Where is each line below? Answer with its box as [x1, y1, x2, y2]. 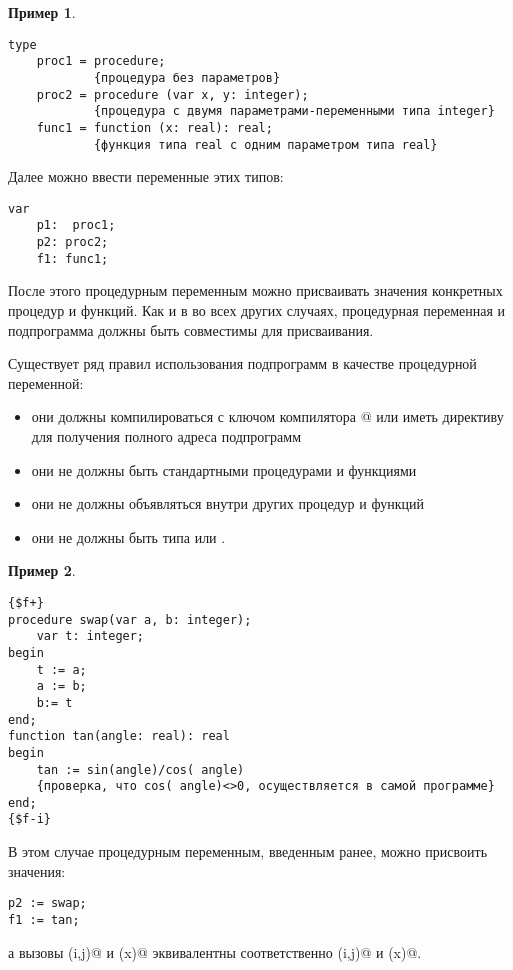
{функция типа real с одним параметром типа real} [93, 137, 438, 152]
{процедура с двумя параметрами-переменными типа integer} [93, 104, 495, 119]
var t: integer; [36, 629, 145, 644]
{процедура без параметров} [93, 70, 281, 85]
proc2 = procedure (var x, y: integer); [36, 87, 309, 102]
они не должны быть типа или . [31, 526, 226, 547]
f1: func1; [36, 251, 109, 266]
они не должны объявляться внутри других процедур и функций [31, 493, 424, 514]
